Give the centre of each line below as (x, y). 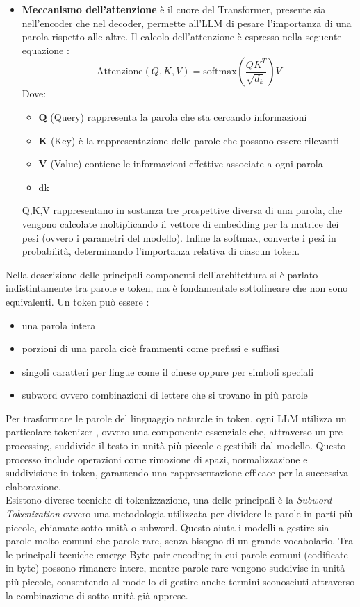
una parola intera (59, 325)
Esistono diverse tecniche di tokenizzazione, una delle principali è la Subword (169, 500)
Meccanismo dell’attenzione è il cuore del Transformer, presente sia (174, 9)
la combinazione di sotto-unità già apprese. (97, 595)
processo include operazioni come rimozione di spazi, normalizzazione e (157, 459)
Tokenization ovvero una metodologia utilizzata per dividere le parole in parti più (179, 514)
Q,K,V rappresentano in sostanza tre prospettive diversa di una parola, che (182, 210)
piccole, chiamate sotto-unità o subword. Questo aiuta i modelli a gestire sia (167, 527)
